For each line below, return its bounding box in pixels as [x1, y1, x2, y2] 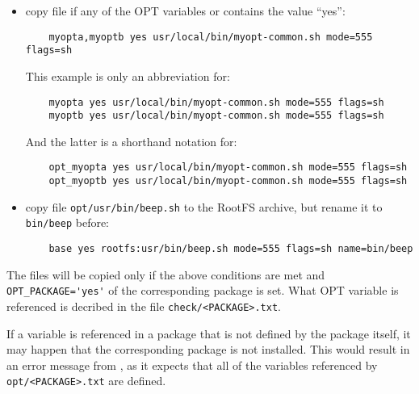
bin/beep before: [25, 214, 110, 231]
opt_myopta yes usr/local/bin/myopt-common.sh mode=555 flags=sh [48, 161, 408, 174]
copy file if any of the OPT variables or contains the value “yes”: [25, 2, 346, 19]
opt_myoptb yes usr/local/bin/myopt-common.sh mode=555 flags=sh [48, 175, 408, 187]
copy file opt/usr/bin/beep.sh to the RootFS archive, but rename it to [25, 198, 383, 215]
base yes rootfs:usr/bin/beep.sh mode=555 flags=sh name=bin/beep [48, 243, 413, 255]
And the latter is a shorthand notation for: [25, 132, 237, 149]
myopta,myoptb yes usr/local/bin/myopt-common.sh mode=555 [48, 31, 373, 43]
